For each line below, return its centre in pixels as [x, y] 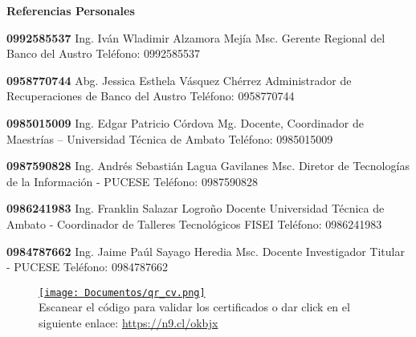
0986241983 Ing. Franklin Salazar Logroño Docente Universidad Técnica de [196, 208]
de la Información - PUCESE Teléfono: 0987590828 [132, 181]
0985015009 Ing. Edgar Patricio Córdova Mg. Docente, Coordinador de [185, 122]
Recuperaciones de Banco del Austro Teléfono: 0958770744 [151, 96]
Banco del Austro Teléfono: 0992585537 [104, 53]
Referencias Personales [71, 10]
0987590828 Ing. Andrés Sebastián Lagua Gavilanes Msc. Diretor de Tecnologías [208, 166]
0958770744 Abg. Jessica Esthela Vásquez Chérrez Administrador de [179, 80]
